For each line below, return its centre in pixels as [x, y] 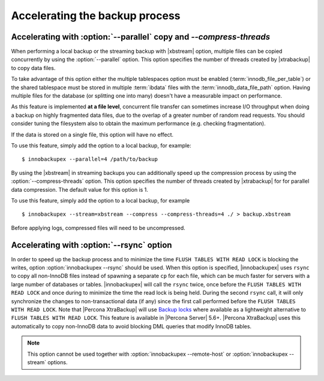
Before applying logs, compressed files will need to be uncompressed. [98, 228]
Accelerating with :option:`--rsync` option [91, 245]
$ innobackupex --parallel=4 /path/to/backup [90, 159]
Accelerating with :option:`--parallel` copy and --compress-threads [140, 37]
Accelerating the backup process [96, 16]
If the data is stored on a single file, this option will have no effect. [92, 134]
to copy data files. [33, 68]
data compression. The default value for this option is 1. [79, 189]
